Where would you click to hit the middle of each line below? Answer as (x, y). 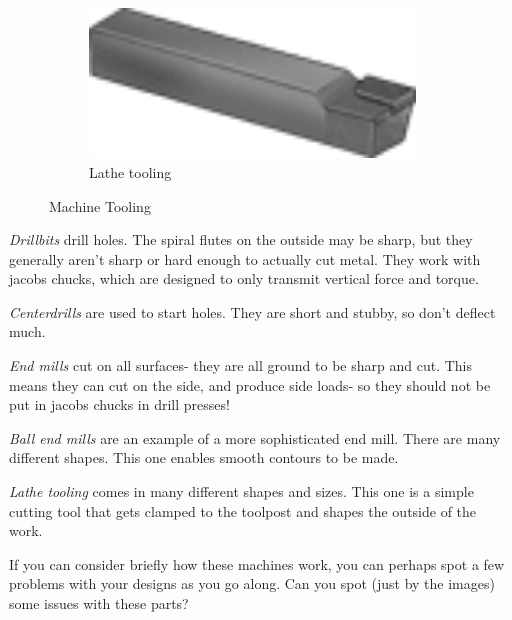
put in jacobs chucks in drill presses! (119, 404)
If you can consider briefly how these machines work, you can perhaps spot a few (257, 563)
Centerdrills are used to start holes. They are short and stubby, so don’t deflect (252, 311)
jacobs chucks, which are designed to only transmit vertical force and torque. (244, 278)
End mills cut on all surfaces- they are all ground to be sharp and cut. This (240, 365)
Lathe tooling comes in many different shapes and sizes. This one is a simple (241, 491)
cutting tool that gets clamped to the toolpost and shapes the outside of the (243, 510)
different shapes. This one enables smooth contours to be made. (204, 457)
